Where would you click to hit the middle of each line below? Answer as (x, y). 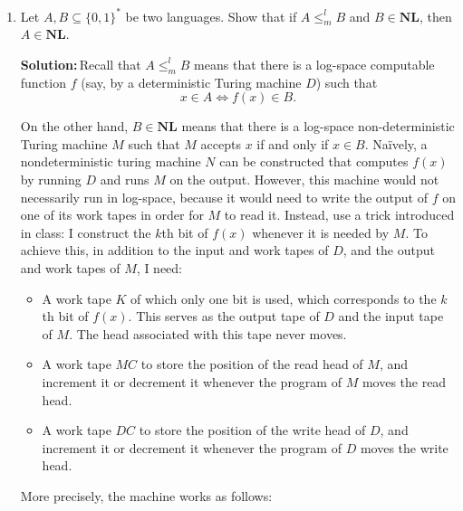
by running (51, 180)
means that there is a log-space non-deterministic (318, 126)
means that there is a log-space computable (314, 64)
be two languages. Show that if (211, 16)
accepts (221, 143)
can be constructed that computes (314, 161)
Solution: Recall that (81, 64)
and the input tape (391, 316)
